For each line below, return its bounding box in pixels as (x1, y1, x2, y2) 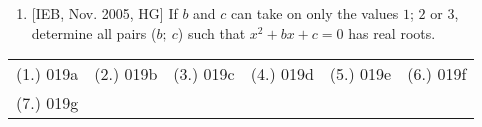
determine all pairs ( (31, 22, 157, 43)
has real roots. (348, 22, 436, 43)
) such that (177, 22, 246, 43)
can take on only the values (231, 3, 399, 23)
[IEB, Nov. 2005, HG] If (31, 3, 178, 23)
